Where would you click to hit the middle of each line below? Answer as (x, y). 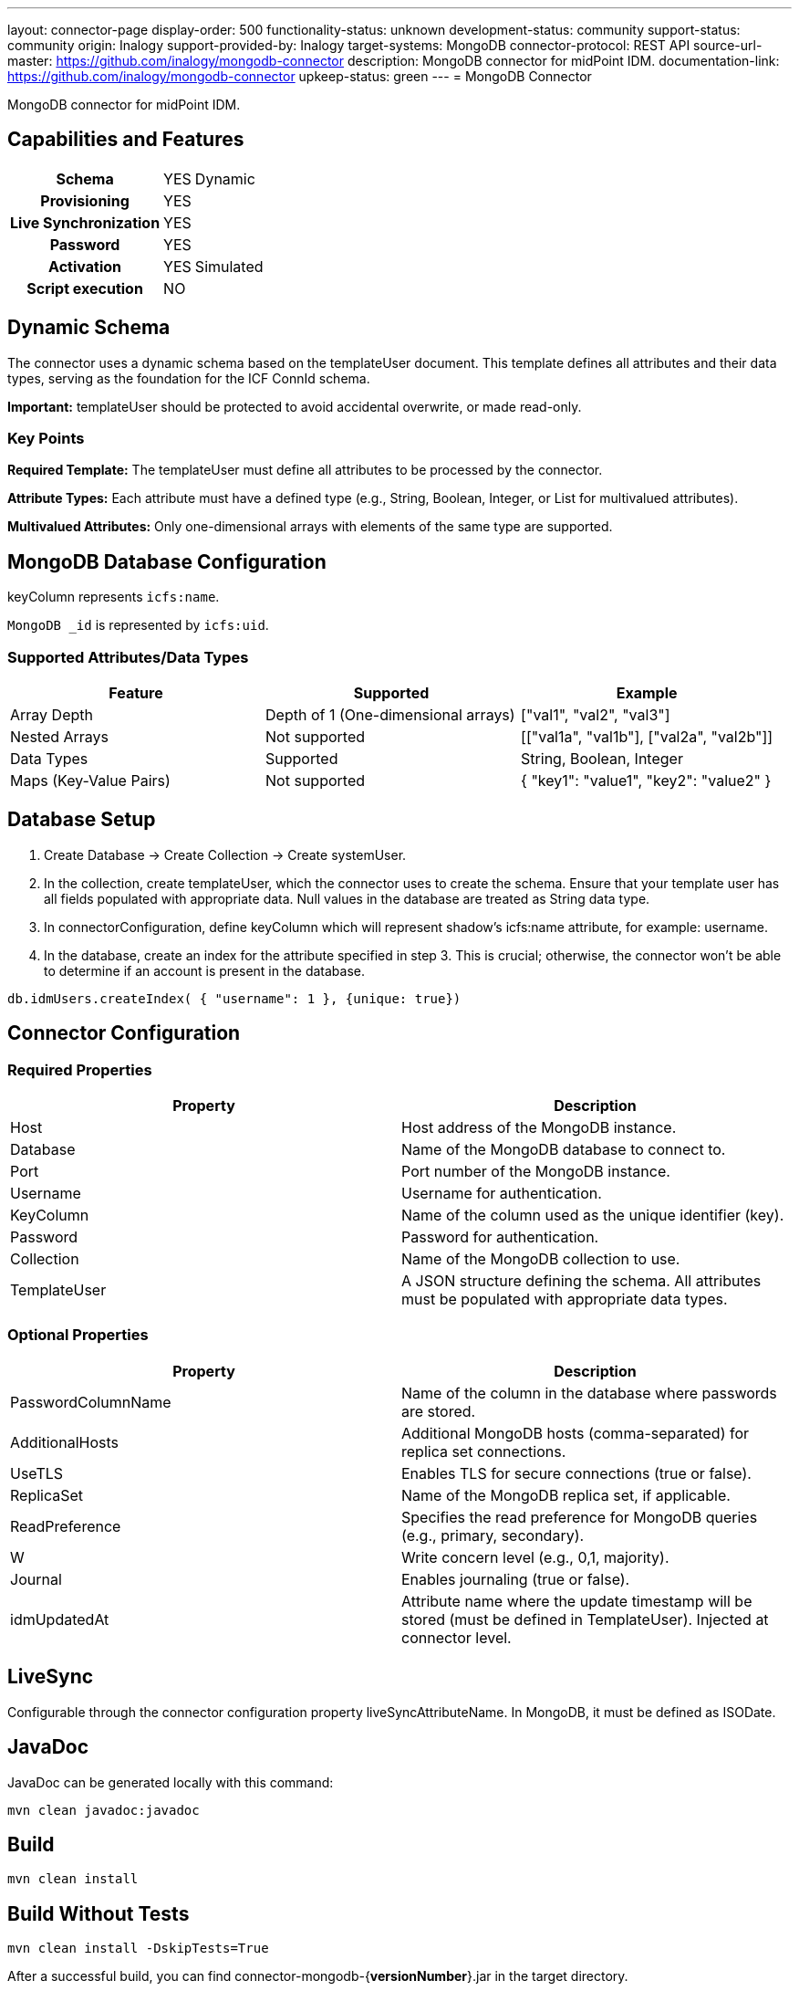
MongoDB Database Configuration (167, 561)
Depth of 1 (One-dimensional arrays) (390, 715)
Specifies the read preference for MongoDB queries (580, 1517)
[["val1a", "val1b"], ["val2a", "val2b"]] (647, 737)
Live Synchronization (85, 222)
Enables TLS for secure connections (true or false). (576, 1473)
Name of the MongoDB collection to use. (541, 1259)
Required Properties (80, 1069)
